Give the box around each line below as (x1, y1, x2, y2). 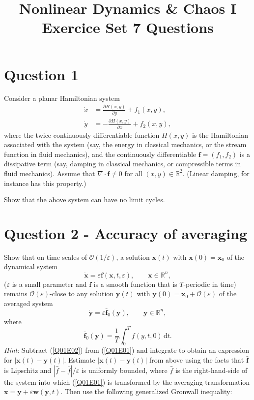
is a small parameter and (12, 278, 87, 289)
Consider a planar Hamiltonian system (4, 92, 120, 103)
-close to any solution (50, 288, 114, 299)
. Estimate (64, 354, 95, 365)
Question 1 (4, 64, 79, 84)
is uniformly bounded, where (81, 365, 168, 375)
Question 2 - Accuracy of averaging (4, 223, 248, 243)
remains (4, 288, 28, 299)
